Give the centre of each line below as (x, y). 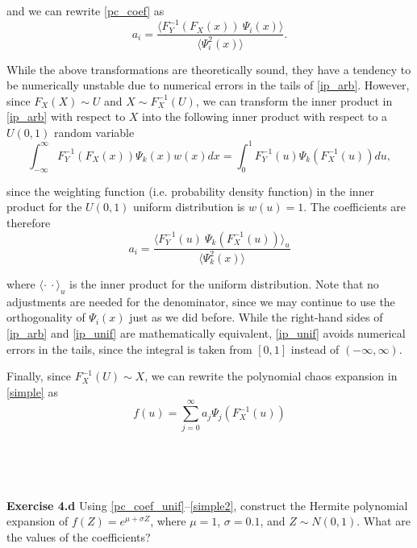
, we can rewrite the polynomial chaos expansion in (271, 376)
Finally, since (39, 376)
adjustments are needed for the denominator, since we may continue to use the (201, 301)
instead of (315, 349)
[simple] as (32, 391)
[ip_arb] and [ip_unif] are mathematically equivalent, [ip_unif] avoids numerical (206, 332)
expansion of (38, 521)
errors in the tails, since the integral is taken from (129, 349)
